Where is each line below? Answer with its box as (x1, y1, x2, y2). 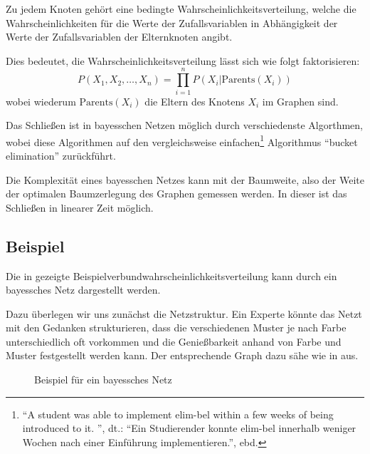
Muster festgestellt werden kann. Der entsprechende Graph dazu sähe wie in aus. (6, 348, 359, 363)
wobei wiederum (6, 93, 76, 108)
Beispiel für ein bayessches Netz (34, 372, 172, 387)
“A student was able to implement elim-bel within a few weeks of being (22, 406, 334, 421)
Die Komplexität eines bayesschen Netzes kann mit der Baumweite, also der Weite (6, 172, 364, 187)
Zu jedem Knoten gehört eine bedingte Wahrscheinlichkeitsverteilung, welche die (6, 1, 356, 16)
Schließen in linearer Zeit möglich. (6, 200, 154, 215)
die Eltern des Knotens (144, 93, 245, 108)
